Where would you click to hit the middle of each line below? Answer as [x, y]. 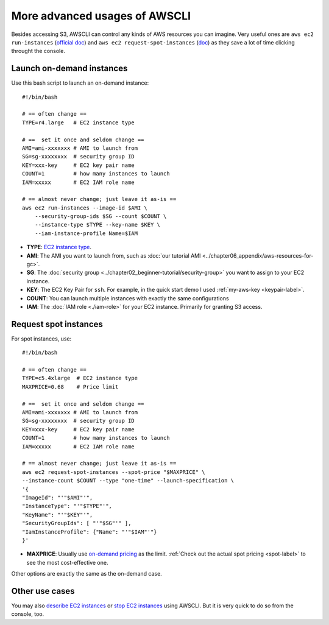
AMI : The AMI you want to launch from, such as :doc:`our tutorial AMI [114, 255]
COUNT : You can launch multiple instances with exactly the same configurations [128, 298]
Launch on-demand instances [69, 69]
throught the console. [38, 51]
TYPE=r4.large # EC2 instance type [79, 122]
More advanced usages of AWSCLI [101, 16]
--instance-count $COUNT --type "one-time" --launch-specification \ [128, 481]
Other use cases [43, 591]
